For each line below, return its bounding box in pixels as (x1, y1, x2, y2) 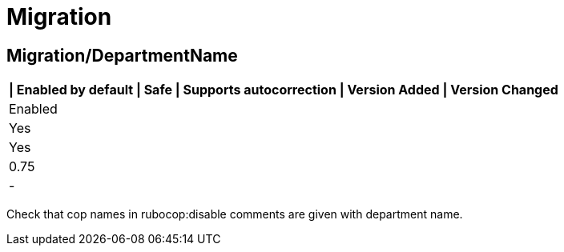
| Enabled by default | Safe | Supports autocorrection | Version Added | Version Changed (9, 82, 558, 98)
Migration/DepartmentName (6, 45, 238, 66)
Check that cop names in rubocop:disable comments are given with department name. (6, 207, 463, 222)
